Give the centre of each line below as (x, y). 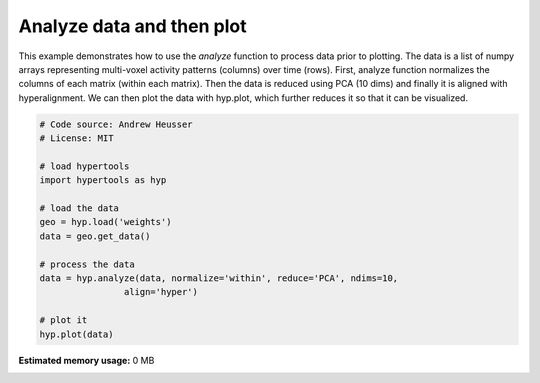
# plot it (63, 320)
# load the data (79, 208)
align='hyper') (161, 292)
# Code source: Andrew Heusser (116, 124)
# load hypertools (84, 166)
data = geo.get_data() (95, 236)
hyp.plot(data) (76, 334)
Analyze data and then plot (132, 26)
